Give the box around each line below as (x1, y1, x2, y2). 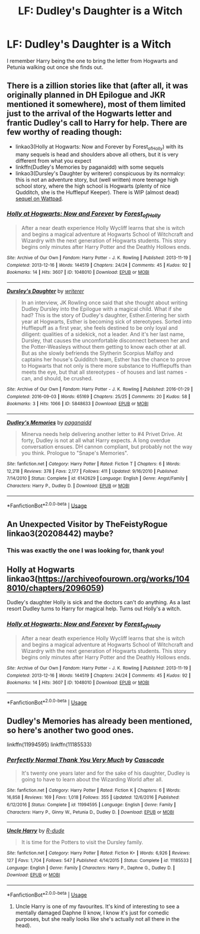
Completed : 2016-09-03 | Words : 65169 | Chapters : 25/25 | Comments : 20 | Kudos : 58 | (7, 393, 191, 399)
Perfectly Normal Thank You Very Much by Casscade (7, 756, 165, 764)
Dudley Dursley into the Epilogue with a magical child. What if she (21, 305, 182, 313)
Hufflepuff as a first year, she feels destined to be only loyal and (21, 324, 178, 332)
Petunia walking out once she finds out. (7, 64, 103, 71)
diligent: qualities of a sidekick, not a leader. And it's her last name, (21, 331, 185, 338)
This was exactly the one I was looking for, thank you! (7, 546, 164, 554)
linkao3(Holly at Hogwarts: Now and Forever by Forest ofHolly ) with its (15, 143, 183, 152)
